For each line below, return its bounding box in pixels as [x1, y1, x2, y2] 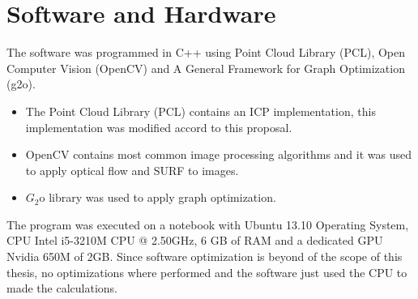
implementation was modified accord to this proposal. [25, 118, 292, 135]
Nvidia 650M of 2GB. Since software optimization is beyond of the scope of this [6, 248, 403, 265]
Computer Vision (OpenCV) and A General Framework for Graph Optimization [6, 59, 405, 76]
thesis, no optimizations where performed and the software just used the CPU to [6, 263, 407, 280]
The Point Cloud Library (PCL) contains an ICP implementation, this [25, 102, 376, 119]
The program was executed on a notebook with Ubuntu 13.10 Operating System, [6, 216, 409, 233]
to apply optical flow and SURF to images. [25, 161, 239, 178]
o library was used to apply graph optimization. [39, 189, 276, 206]
